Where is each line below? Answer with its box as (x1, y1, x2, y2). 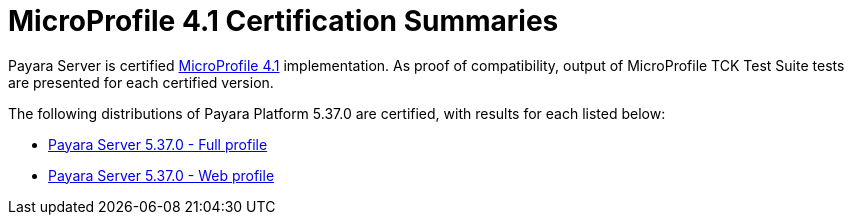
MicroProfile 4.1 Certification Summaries (8, 4, 559, 38)
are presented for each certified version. (8, 73, 274, 91)
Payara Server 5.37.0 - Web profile (48, 166, 275, 184)
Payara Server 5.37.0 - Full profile (48, 135, 268, 153)
